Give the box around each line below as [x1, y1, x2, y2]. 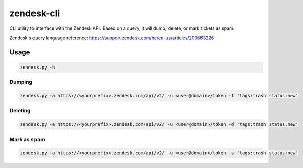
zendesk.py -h [20, 64, 55, 70]
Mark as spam [9, 136, 45, 143]
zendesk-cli [9, 8, 60, 19]
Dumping [9, 79, 33, 86]
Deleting [9, 107, 31, 114]
